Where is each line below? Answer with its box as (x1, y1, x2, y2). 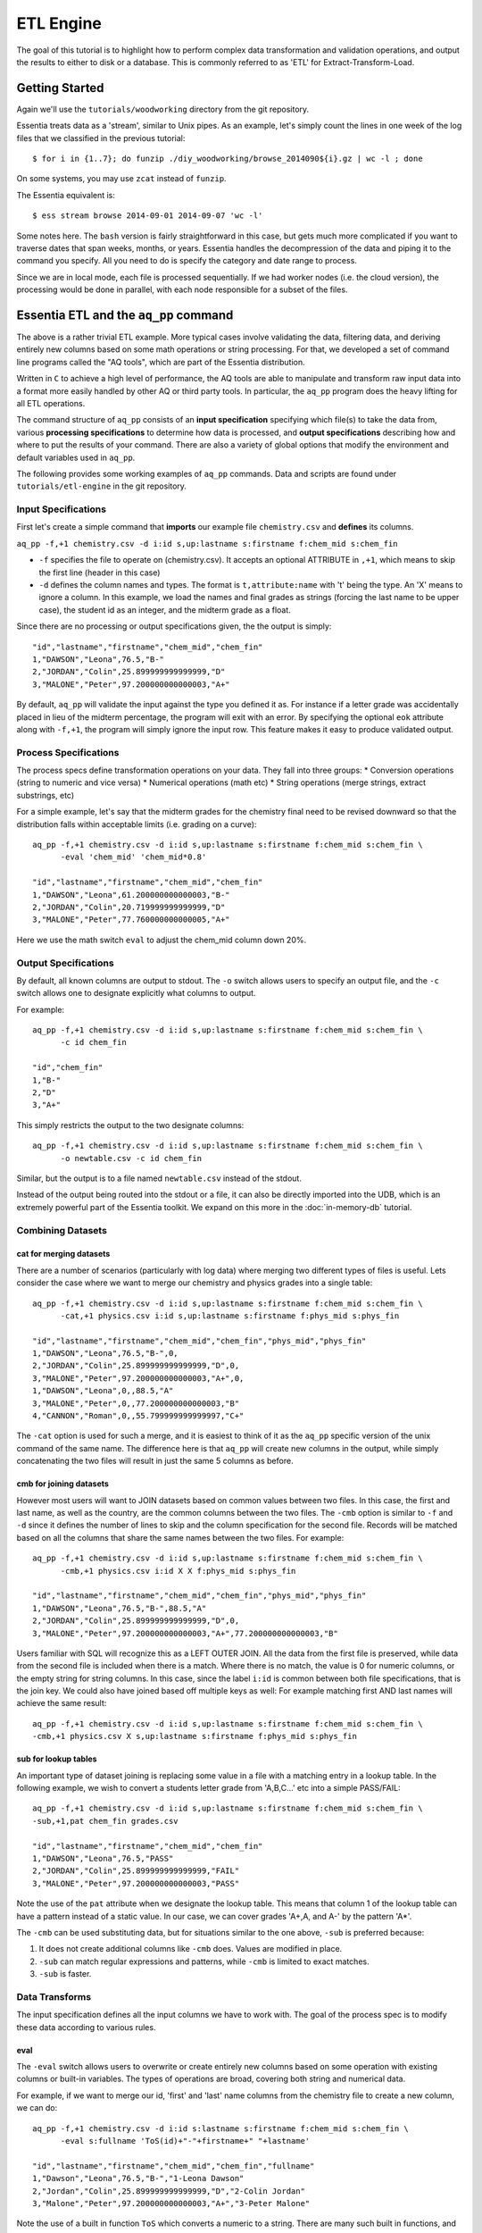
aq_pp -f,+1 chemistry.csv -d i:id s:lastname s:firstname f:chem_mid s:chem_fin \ (32, 2123, 410, 2134)
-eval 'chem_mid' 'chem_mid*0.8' (60, 852, 207, 862)
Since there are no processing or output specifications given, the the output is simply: (16, 621, 332, 631)
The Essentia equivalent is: (16, 189, 116, 200)
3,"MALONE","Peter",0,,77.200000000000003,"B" (32, 1398, 240, 1409)
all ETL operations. (16, 398, 86, 408)
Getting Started (16, 80, 104, 96)
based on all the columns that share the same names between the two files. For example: (16, 1532, 345, 1543)
